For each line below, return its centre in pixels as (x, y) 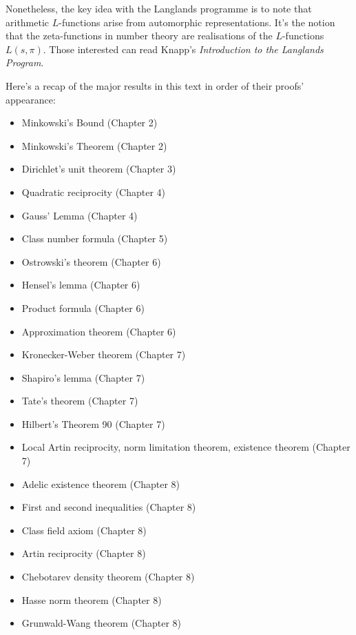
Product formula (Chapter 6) (83, 307)
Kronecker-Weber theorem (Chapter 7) (104, 354)
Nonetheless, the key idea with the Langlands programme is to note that (159, 8)
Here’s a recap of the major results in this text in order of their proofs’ (155, 85)
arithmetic (28, 22)
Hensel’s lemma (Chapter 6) (81, 285)
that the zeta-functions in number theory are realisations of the (139, 36)
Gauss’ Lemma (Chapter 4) (80, 215)
